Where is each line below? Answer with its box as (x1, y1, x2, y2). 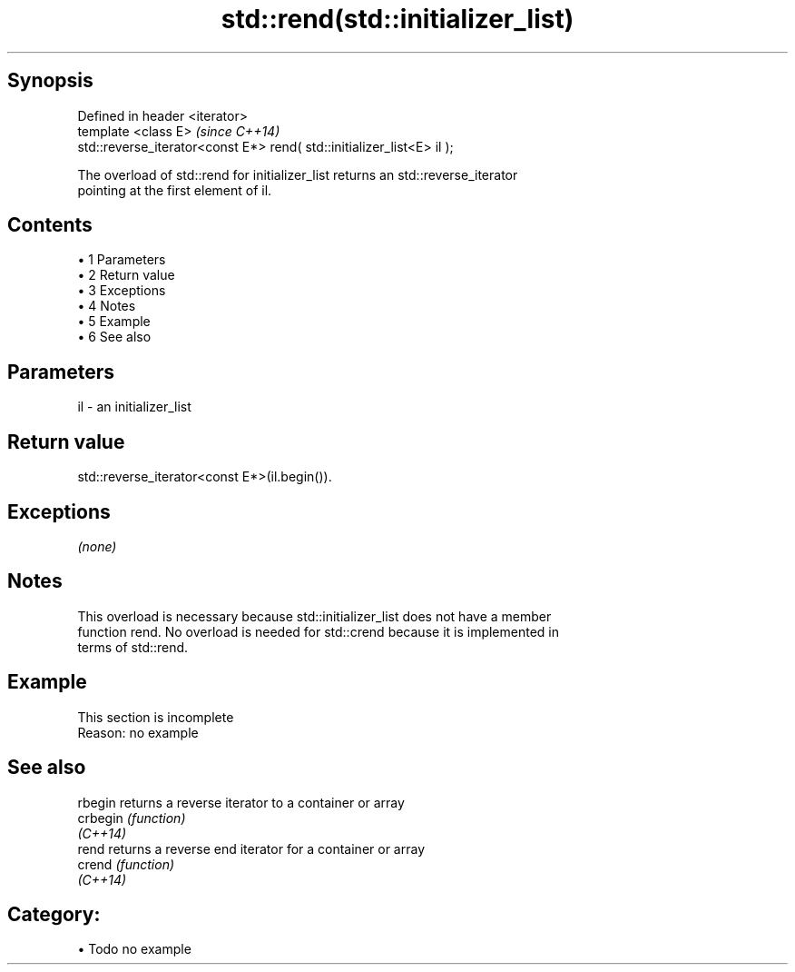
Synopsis (7, 69, 93, 93)
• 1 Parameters (77, 252, 166, 268)
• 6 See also (77, 329, 152, 345)
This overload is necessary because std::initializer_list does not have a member (77, 608, 552, 624)
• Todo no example (77, 941, 191, 957)
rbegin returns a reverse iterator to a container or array (77, 794, 405, 810)
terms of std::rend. (77, 639, 189, 655)
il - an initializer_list (77, 399, 191, 415)
